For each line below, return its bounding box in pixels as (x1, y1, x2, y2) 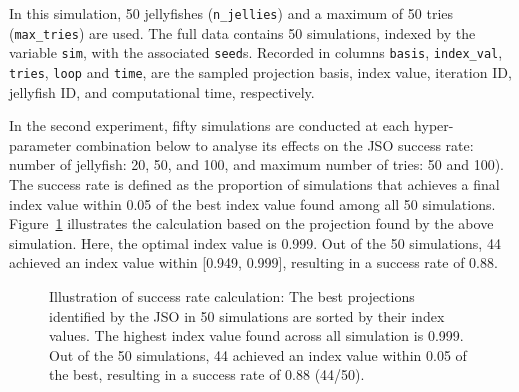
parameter (9, 134, 72, 155)
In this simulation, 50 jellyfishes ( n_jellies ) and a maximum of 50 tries (9, 3, 454, 23)
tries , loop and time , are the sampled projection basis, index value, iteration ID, (9, 61, 512, 82)
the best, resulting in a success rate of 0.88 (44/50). (49, 364, 365, 385)
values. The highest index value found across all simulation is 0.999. (49, 325, 464, 346)
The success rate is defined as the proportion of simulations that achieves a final (9, 174, 500, 194)
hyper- (414, 115, 454, 136)
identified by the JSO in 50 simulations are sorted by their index (49, 305, 445, 326)
